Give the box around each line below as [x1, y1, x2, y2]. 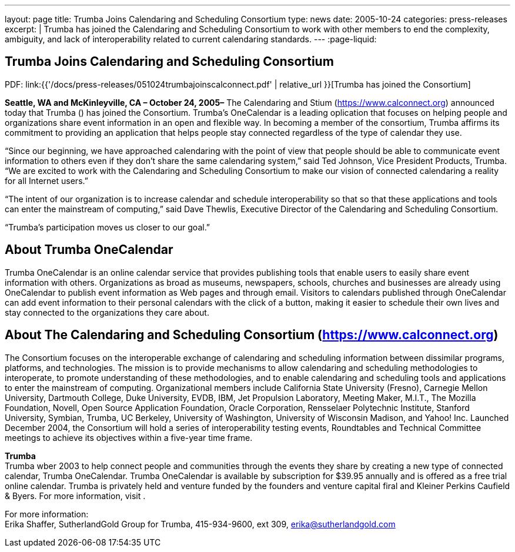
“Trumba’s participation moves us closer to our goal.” [5, 222, 210, 232]
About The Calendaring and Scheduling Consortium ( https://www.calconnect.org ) [5, 327, 499, 343]
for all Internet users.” [5, 175, 88, 186]
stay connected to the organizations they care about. [5, 307, 209, 317]
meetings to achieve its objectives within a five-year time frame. [5, 432, 253, 443]
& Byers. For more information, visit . [5, 490, 146, 501]
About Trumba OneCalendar [5, 242, 173, 257]
